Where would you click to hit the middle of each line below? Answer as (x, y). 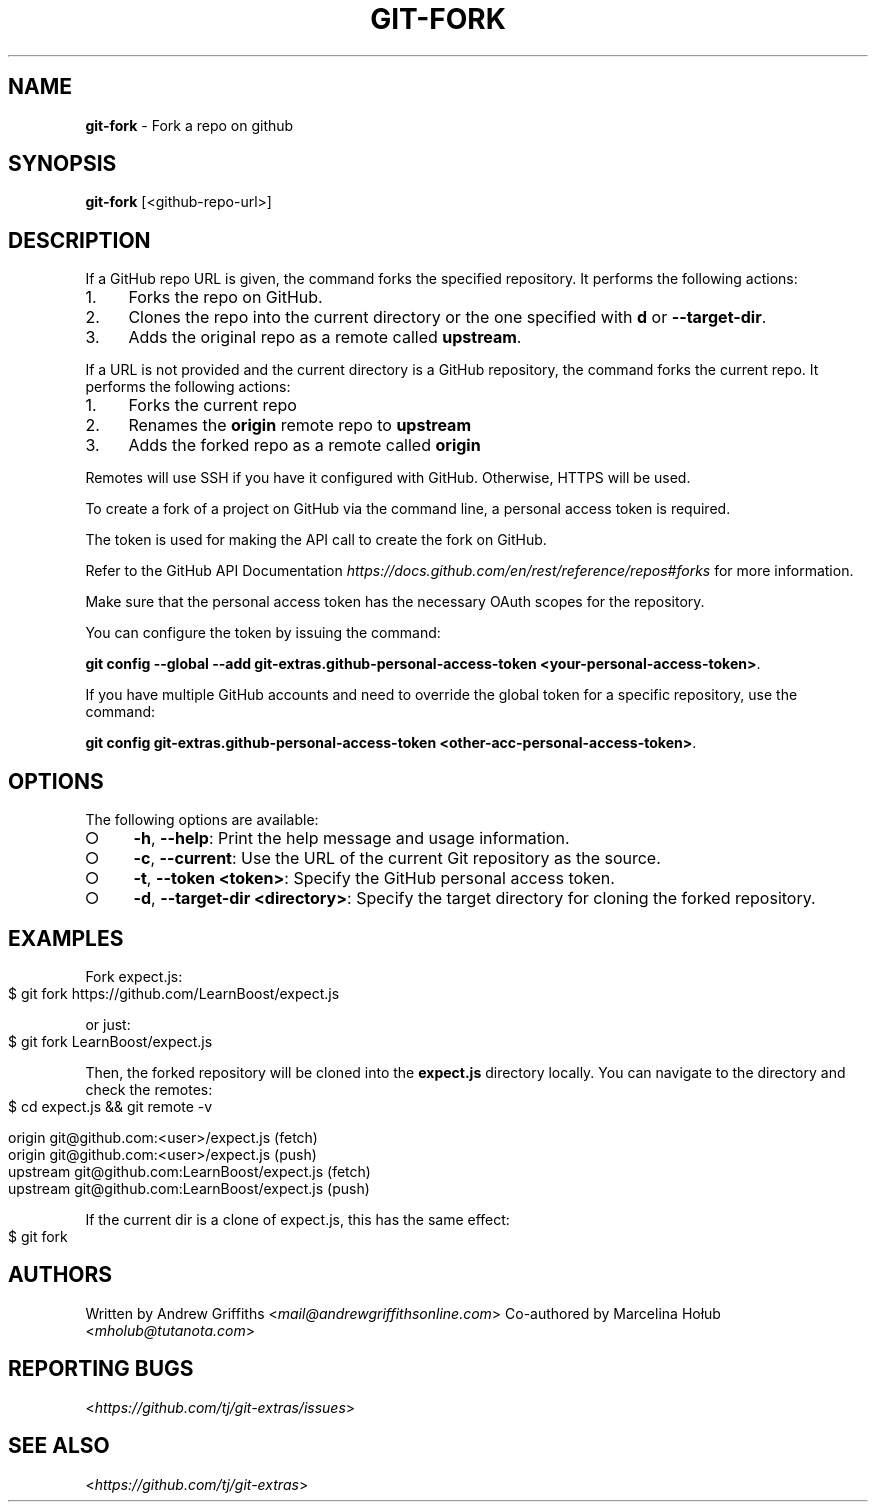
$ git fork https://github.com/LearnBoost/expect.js (174, 993)
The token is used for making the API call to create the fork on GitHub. (316, 540)
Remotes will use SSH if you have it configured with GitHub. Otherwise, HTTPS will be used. (388, 478)
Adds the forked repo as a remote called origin (304, 445)
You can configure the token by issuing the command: (263, 633)
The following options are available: (202, 820)
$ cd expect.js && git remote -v (110, 1106)
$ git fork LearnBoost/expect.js (110, 1041)
